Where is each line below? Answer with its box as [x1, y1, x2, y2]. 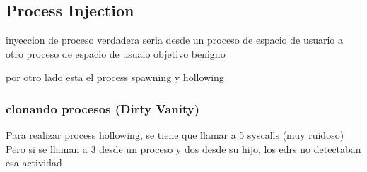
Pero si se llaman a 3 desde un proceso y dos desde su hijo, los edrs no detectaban [6, 141, 361, 156]
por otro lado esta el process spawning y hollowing [6, 70, 224, 85]
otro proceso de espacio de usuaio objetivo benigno [6, 46, 226, 61]
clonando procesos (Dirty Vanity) [6, 99, 200, 117]
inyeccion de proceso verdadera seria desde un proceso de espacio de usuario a [6, 32, 344, 47]
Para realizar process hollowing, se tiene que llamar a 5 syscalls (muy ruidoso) [6, 128, 344, 142]
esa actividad [6, 155, 62, 170]
